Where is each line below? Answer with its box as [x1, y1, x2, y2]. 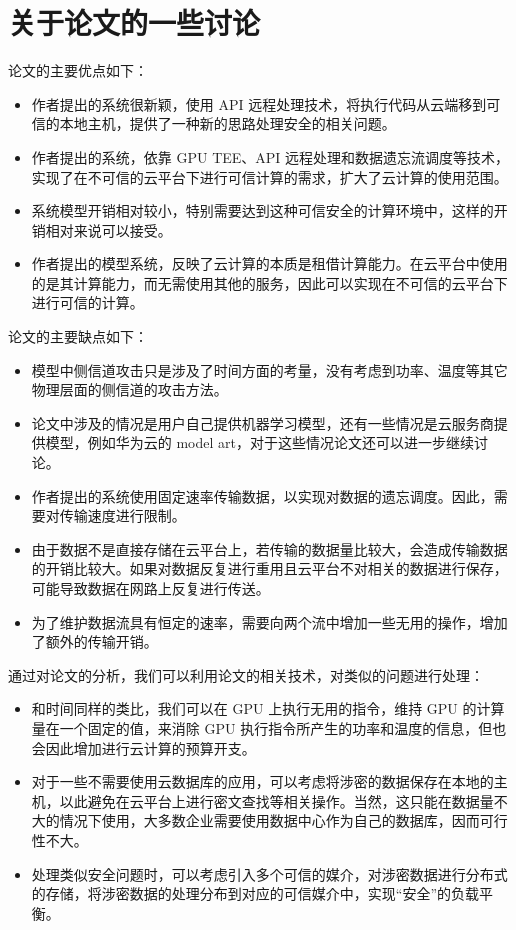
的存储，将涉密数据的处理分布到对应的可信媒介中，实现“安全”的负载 [31, 883, 480, 904]
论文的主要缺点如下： [8, 326, 148, 347]
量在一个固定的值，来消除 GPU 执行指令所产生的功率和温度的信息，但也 [31, 717, 507, 738]
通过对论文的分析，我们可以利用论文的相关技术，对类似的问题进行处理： [8, 664, 484, 685]
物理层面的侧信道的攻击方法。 [31, 379, 228, 400]
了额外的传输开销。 [31, 631, 158, 652]
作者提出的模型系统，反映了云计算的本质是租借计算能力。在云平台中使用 [31, 253, 508, 274]
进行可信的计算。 [31, 292, 144, 313]
